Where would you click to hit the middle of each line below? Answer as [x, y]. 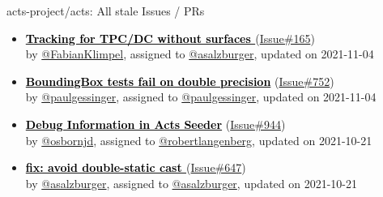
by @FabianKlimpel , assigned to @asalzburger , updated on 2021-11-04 [200, 54]
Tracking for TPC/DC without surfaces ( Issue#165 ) [170, 38]
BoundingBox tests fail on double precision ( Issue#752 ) [180, 81]
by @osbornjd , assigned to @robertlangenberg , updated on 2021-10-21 [199, 140]
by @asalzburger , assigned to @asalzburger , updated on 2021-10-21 [191, 183]
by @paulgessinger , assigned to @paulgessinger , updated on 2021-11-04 [201, 97]
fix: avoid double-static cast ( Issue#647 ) [136, 167]
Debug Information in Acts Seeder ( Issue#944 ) [155, 124]
